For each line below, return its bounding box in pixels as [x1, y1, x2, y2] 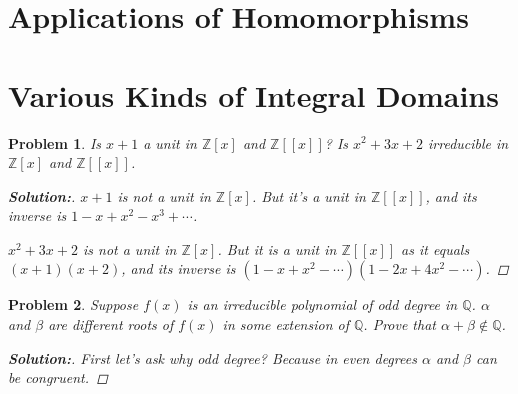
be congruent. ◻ [8, 367, 108, 388]
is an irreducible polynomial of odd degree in [187, 294, 458, 315]
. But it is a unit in [217, 238, 337, 259]
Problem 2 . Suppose [8, 294, 139, 315]
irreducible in [428, 132, 509, 153]
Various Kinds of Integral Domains [8, 74, 499, 115]
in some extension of [222, 314, 349, 335]
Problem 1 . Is [8, 132, 102, 153]
